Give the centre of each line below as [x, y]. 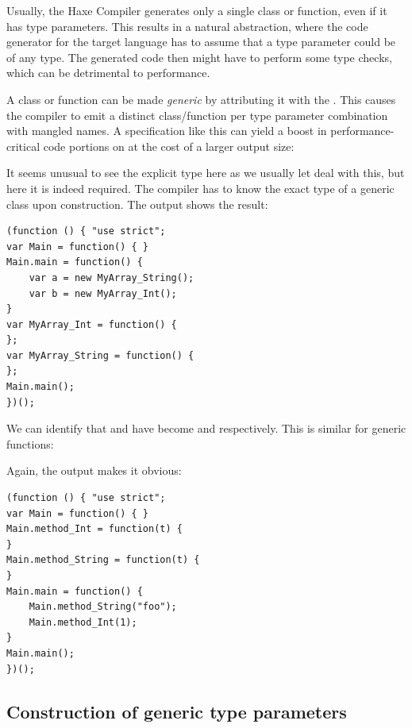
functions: [30, 443]
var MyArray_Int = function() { [92, 324]
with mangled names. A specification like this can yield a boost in [167, 131]
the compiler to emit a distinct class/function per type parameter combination [197, 115]
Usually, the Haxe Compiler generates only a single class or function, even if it [197, 10]
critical [23, 146]
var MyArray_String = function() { [100, 355]
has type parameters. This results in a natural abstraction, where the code [187, 26]
